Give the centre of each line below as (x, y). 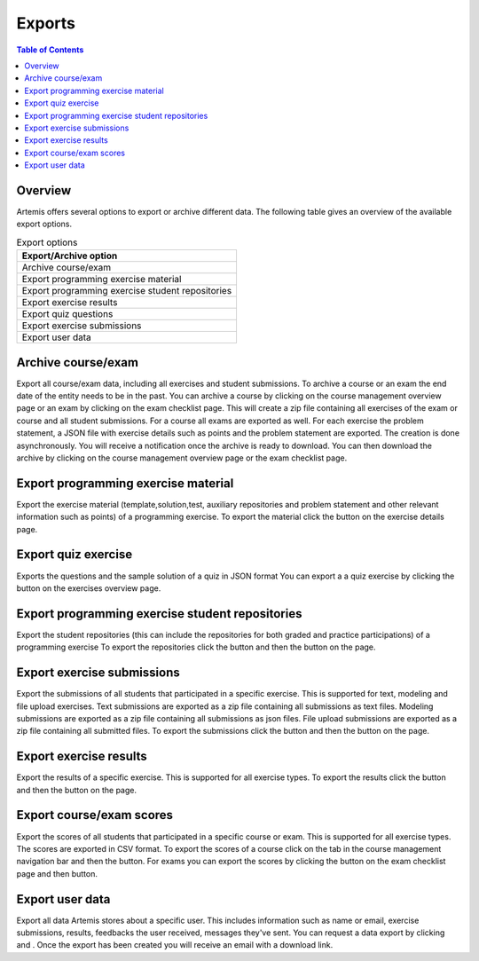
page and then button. (57, 873)
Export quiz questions (67, 314)
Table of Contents (50, 50)
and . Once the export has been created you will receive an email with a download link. (175, 945)
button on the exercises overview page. (89, 588)
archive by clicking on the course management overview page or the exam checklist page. (182, 458)
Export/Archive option (70, 256)
